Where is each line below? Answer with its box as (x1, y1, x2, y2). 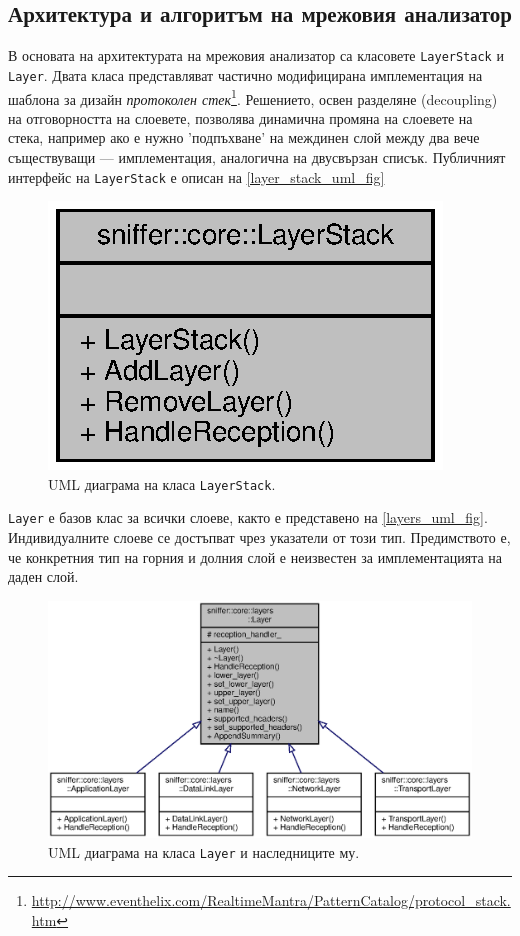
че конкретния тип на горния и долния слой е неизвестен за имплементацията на (8, 546, 503, 567)
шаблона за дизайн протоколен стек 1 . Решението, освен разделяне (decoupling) (8, 85, 498, 109)
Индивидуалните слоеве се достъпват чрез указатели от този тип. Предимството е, (8, 527, 511, 548)
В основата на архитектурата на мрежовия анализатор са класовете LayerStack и (8, 45, 504, 66)
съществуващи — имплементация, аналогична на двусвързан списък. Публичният (8, 146, 506, 167)
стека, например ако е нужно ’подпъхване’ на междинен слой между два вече (8, 127, 480, 148)
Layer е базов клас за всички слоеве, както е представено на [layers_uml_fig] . (8, 507, 488, 528)
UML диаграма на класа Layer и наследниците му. (48, 841, 360, 862)
